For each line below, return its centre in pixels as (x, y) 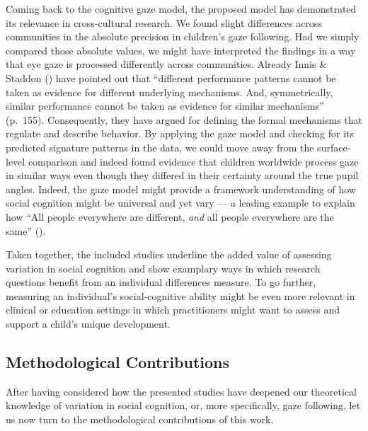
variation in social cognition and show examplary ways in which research (163, 268)
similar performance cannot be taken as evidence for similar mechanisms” (165, 106)
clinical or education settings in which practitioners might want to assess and (173, 310)
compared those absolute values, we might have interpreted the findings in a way (181, 50)
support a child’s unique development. (88, 324)
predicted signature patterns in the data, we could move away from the (160, 147)
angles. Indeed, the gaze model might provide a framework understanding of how (181, 189)
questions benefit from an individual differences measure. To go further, (161, 282)
